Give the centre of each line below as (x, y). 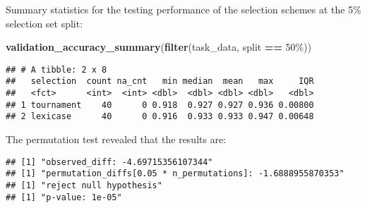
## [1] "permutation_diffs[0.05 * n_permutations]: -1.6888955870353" (175, 174)
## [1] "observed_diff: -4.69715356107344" (109, 162)
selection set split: (44, 23)
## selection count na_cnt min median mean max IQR (160, 81)
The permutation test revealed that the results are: (116, 139)
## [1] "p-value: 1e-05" (64, 197)
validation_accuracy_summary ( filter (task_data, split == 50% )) (159, 47)
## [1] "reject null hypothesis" (84, 185)
